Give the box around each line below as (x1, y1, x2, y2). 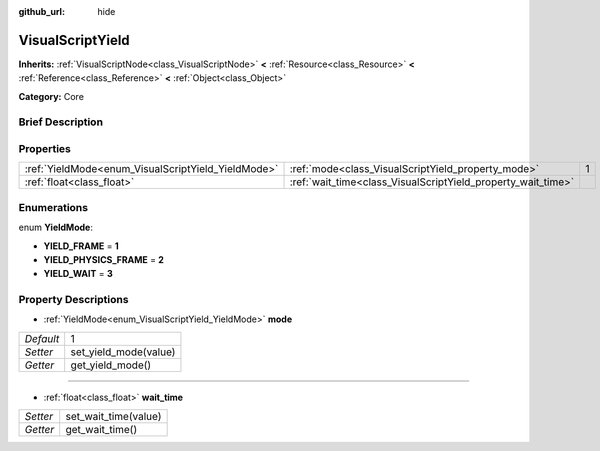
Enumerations (18, 200, 89, 214)
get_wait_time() (65, 423, 138, 437)
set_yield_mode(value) (70, 345, 176, 359)
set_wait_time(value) (65, 410, 162, 424)
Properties (18, 142, 72, 156)
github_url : (18, 6, 65, 17)
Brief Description (18, 115, 104, 129)
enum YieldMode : (18, 221, 94, 234)
